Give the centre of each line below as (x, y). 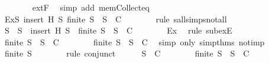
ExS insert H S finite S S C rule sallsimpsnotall (116, 19)
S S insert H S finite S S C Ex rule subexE (118, 30)
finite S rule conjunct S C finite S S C (127, 53)
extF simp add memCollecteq (91, 7)
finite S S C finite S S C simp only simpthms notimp (134, 42)
